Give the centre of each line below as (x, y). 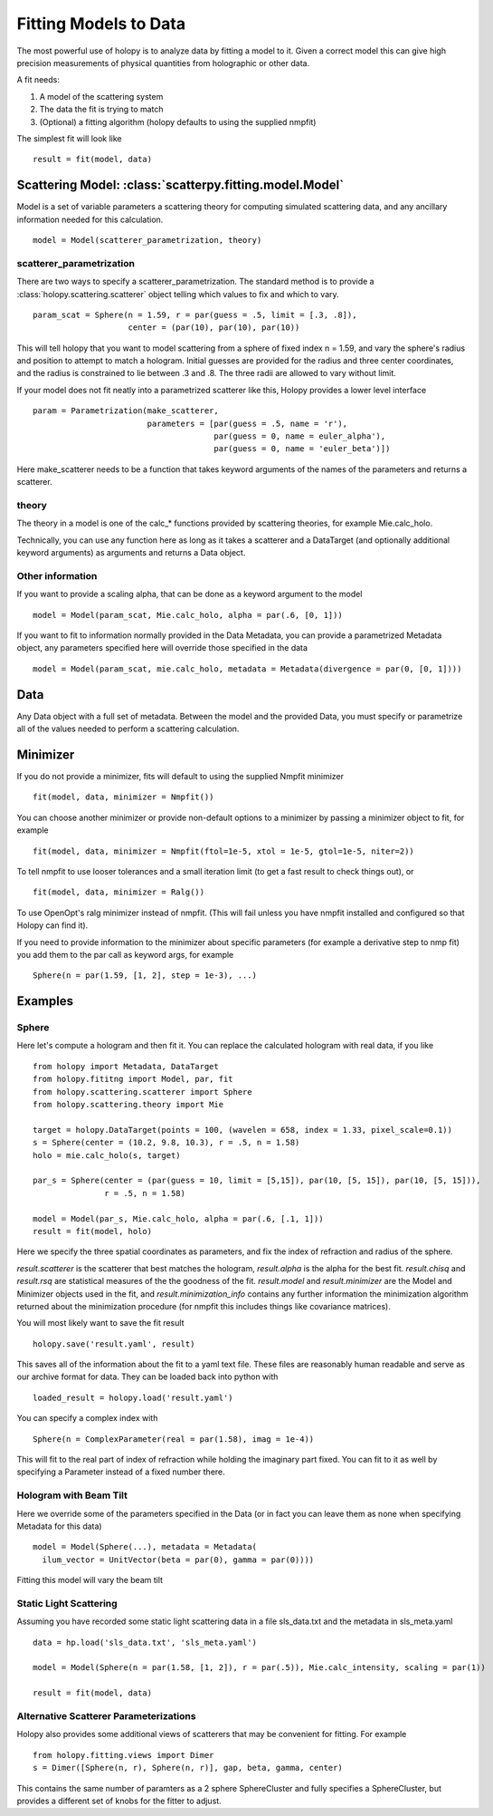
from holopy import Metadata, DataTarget (126, 1066)
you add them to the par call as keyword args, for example (125, 954)
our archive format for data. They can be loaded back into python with (147, 1376)
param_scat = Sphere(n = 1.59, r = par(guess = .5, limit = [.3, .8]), (195, 314)
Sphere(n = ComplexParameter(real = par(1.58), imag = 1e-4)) (174, 1439)
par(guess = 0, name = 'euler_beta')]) (302, 449)
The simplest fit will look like (69, 138)
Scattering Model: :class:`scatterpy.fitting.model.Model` (180, 185)
